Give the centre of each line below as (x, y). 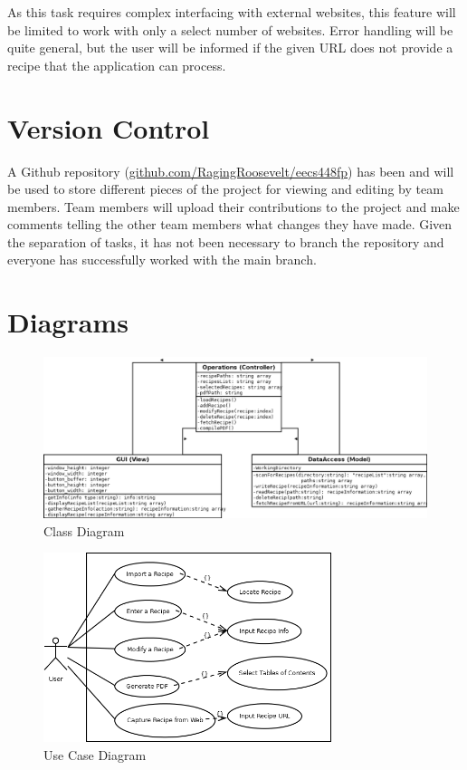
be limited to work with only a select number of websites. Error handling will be (230, 29)
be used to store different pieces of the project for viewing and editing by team (225, 189)
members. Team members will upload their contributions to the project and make (233, 206)
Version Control (109, 127)
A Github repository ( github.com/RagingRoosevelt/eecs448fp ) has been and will (231, 171)
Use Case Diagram (95, 754)
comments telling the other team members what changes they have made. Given (230, 224)
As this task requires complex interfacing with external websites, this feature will (232, 12)
